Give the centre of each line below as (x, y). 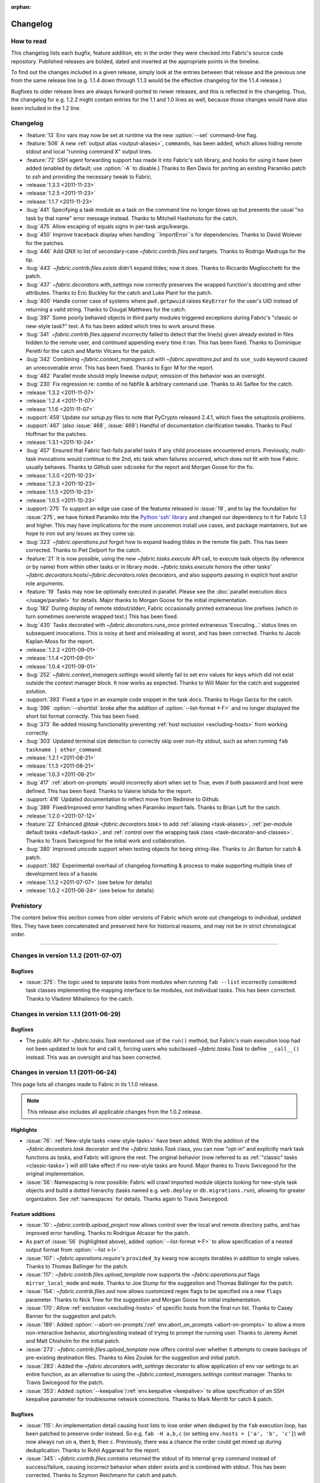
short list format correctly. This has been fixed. (83, 716)
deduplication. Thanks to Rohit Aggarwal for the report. (93, 1450)
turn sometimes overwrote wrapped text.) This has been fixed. (102, 616)
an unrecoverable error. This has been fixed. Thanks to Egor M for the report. (120, 367)
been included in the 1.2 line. (46, 108)
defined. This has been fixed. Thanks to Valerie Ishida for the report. (109, 791)
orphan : (21, 7)
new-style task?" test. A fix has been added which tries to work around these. (121, 326)
